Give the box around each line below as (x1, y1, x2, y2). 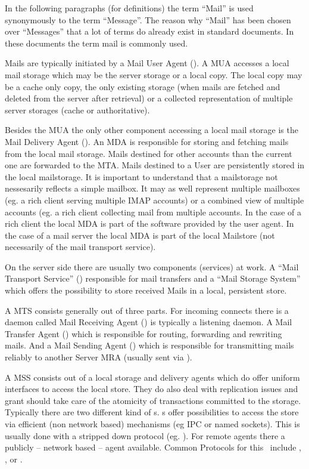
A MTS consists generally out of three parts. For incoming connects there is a (5, 304, 289, 316)
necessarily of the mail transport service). (5, 240, 156, 253)
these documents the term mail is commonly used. (5, 36, 188, 49)
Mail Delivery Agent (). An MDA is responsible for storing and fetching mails (5, 135, 289, 147)
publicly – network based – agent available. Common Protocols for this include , (5, 441, 301, 453)
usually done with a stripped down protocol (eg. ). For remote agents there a (5, 429, 285, 442)
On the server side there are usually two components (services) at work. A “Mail (5, 260, 299, 273)
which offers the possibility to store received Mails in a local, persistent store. (5, 284, 287, 297)
